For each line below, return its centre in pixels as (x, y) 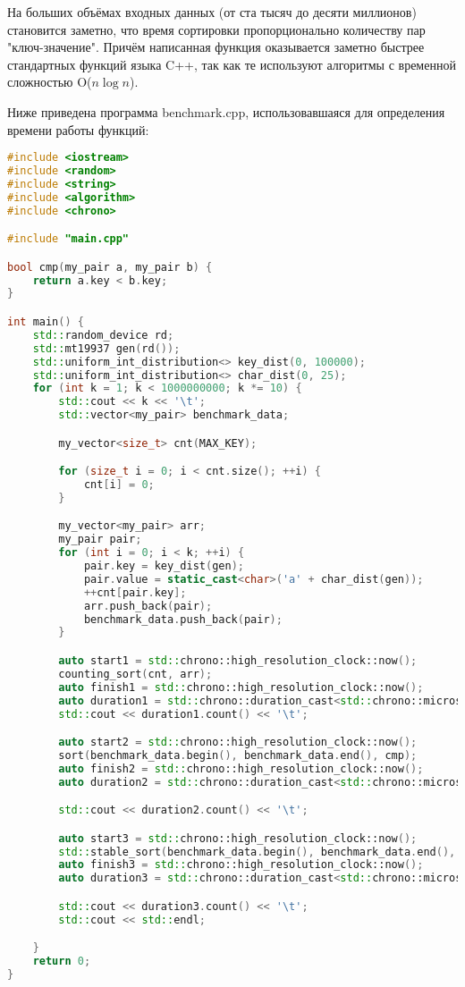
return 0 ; (62, 962)
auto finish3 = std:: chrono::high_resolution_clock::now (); (241, 865)
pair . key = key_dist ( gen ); (164, 566)
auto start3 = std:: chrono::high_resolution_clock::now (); (238, 838)
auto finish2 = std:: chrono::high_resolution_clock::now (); (241, 768)
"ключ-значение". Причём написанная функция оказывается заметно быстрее (216, 47)
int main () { (46, 322)
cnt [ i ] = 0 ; (119, 485)
